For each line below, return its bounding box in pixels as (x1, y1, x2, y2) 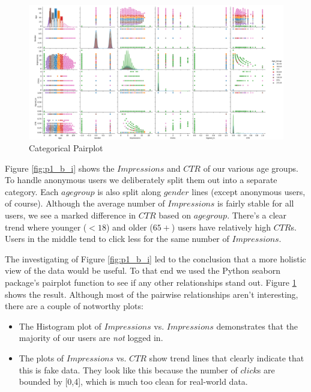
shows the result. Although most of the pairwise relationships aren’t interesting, (5, 288, 298, 300)
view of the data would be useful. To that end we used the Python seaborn (5, 264, 280, 277)
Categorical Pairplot (29, 142, 103, 154)
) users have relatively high (171, 220, 271, 233)
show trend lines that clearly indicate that (149, 351, 304, 364)
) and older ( (106, 220, 153, 233)
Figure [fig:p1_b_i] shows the (5, 161, 115, 174)
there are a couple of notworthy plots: (5, 300, 143, 312)
